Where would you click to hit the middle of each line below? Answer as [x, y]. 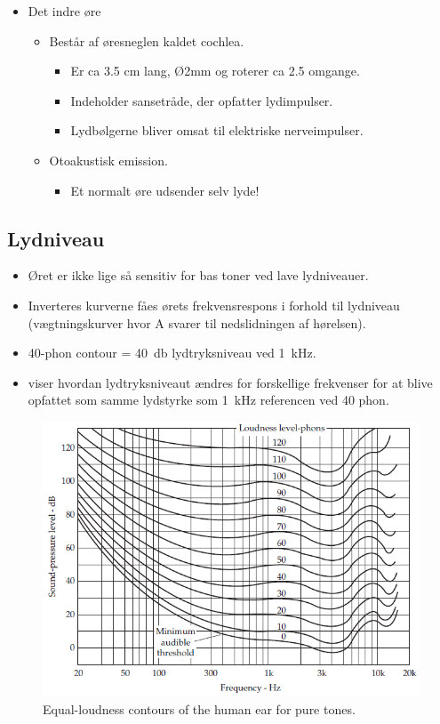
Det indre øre [64, 11]
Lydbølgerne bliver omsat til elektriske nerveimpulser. [217, 130]
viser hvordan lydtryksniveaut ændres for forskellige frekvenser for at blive [230, 382]
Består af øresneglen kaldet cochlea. [147, 40]
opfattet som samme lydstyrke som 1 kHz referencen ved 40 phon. [208, 400]
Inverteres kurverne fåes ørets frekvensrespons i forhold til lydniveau [214, 305]
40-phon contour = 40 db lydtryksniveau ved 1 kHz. [172, 353]
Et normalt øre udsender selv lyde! [165, 190]
